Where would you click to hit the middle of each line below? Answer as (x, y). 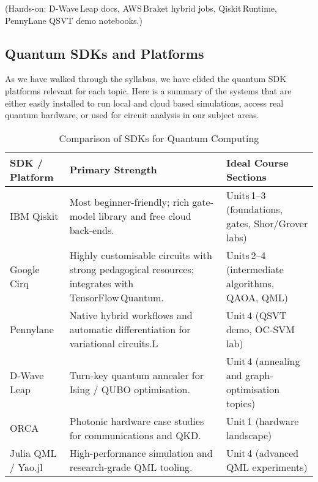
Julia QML (33, 453)
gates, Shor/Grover (267, 223)
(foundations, (254, 209)
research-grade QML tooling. (131, 467)
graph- (259, 375)
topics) (241, 403)
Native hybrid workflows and (131, 315)
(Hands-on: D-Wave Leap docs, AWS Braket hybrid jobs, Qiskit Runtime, (141, 8)
